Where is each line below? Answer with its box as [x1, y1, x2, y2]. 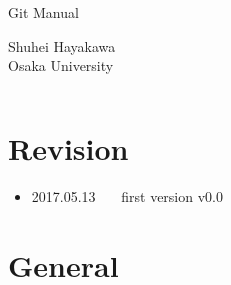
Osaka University [8, 55, 114, 76]
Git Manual [8, 2, 79, 22]
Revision [8, 127, 129, 168]
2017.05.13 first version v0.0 [31, 185, 223, 206]
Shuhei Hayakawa [8, 35, 116, 56]
